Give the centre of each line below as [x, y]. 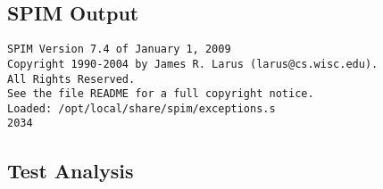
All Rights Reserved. [71, 79]
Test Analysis [71, 170]
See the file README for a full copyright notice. [161, 94]
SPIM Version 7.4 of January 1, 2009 [119, 49]
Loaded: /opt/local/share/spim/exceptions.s [142, 108]
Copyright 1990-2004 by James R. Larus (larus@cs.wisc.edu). [193, 64]
